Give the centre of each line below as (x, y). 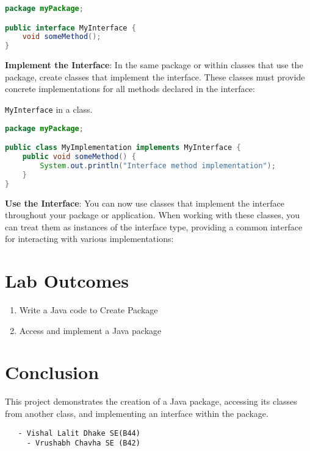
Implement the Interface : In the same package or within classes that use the (154, 65)
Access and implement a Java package (90, 330)
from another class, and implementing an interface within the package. (137, 413)
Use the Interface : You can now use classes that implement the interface (145, 203)
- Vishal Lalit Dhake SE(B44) (79, 433)
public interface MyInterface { (70, 28)
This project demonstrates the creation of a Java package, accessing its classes (151, 401)
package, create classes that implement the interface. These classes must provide (155, 76)
